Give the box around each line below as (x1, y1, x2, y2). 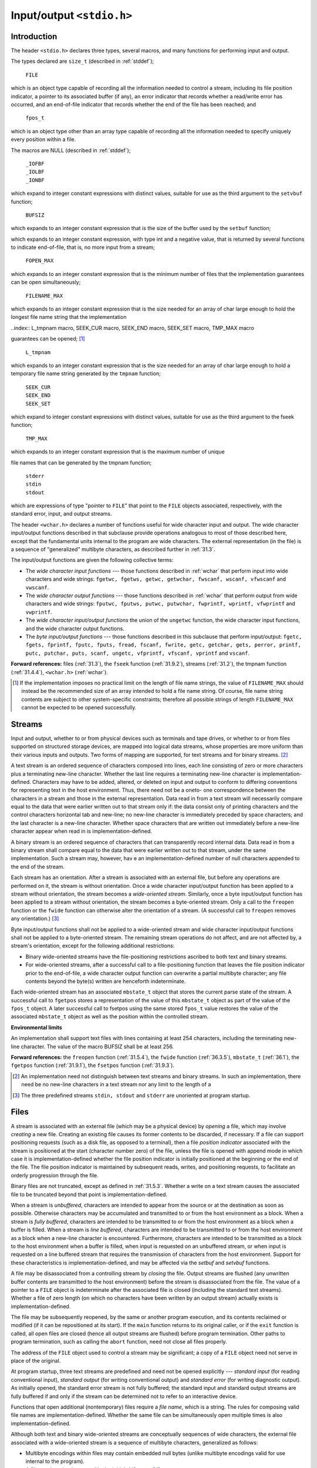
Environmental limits (11, 1023, 63, 1031)
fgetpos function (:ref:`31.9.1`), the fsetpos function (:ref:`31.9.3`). (11, 1062, 174, 1069)
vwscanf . (25, 584, 49, 591)
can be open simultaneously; (11, 279, 81, 286)
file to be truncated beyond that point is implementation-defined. (11, 1191, 167, 1198)
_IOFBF (25, 160, 45, 167)
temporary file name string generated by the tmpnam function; (11, 370, 161, 377)
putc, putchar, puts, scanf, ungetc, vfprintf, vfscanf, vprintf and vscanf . (25, 649, 249, 656)
